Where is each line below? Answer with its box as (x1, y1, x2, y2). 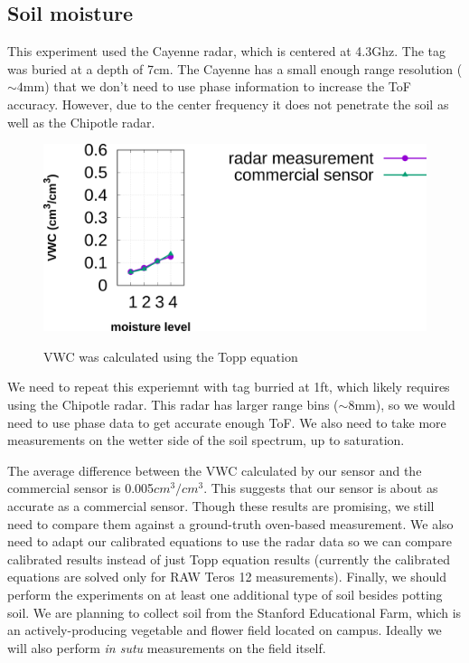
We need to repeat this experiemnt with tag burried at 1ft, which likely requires (7, 377, 450, 396)
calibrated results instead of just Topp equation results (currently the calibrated (7, 549, 450, 568)
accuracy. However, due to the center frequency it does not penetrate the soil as (7, 94, 449, 113)
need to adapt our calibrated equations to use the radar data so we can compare (7, 532, 452, 551)
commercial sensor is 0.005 (7, 478, 155, 497)
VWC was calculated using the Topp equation (43, 346, 298, 365)
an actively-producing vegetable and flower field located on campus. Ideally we (7, 620, 442, 639)
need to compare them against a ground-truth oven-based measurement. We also (7, 514, 454, 533)
